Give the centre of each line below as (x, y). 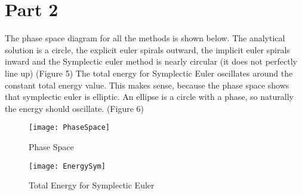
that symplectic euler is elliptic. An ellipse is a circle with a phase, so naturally (149, 97)
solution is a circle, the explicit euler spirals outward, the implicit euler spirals (147, 49)
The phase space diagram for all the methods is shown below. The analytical (145, 38)
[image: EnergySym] (67, 166)
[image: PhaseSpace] (70, 128)
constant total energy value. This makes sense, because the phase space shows (147, 85)
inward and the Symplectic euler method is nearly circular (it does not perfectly (151, 61)
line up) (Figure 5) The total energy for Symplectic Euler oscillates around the (149, 73)
